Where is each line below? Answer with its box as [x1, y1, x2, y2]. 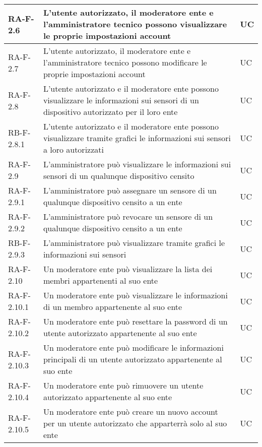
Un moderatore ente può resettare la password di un [43, 315, 228, 327]
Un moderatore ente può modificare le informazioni [43, 342, 224, 353]
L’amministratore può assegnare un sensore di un [43, 184, 217, 196]
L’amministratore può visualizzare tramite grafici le [43, 237, 225, 248]
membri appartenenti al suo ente [43, 275, 158, 286]
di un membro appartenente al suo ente [43, 301, 182, 312]
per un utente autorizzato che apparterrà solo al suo [43, 417, 227, 429]
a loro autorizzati [43, 144, 104, 155]
